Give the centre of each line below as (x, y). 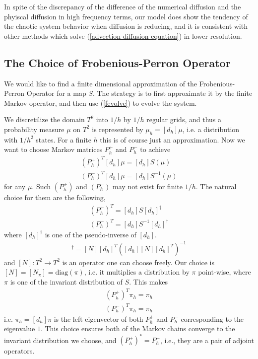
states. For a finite (64, 139)
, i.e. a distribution (211, 129)
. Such (41, 186)
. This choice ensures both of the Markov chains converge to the (138, 328)
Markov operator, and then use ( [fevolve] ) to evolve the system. (100, 103)
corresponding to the (212, 319)
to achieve (155, 149)
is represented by (118, 129)
